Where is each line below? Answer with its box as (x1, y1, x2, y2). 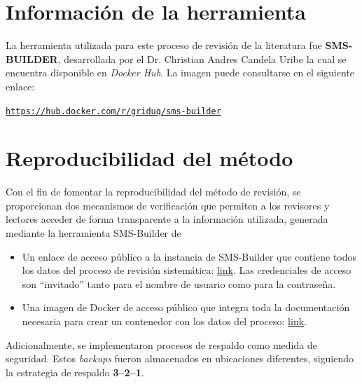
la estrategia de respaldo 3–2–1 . (6, 364, 144, 379)
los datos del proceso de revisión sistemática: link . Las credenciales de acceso (22, 263, 351, 277)
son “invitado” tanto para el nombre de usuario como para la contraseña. (22, 276, 336, 291)
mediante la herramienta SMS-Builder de (6, 226, 181, 240)
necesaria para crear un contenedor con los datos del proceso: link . (22, 314, 307, 329)
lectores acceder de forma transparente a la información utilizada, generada (6, 212, 328, 226)
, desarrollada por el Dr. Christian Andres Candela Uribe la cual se (57, 51, 347, 66)
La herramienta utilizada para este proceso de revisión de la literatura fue (6, 38, 322, 53)
